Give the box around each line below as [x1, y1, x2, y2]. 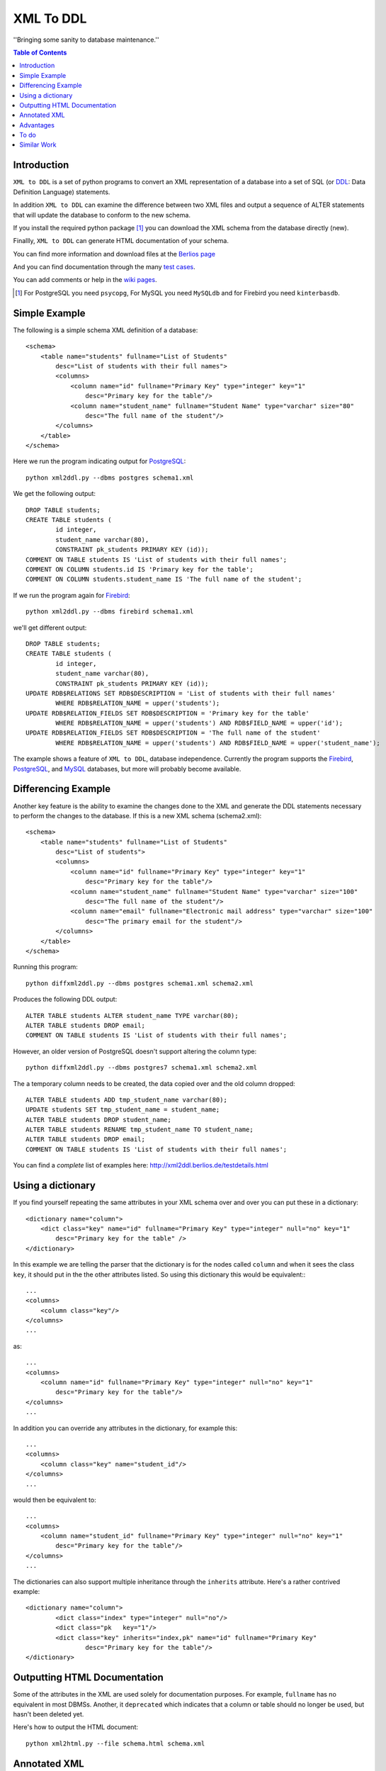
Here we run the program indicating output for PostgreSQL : [13, 457, 186, 465]
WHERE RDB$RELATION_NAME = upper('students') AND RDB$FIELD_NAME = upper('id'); [55, 719, 344, 728]
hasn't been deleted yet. [13, 1710, 84, 1719]
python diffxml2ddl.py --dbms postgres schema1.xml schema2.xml [25, 979, 254, 988]
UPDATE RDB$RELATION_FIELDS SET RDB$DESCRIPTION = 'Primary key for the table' [25, 709, 310, 717]
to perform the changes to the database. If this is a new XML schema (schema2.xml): [13, 811, 262, 820]
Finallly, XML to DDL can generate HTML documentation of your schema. [13, 237, 229, 245]
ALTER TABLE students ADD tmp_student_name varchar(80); [25, 1095, 228, 1104]
